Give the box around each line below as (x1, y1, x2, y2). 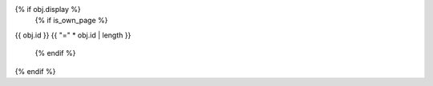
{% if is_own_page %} (34, 16, 108, 25)
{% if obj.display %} (14, 5, 82, 14)
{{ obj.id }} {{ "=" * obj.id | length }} (14, 30, 132, 40)
